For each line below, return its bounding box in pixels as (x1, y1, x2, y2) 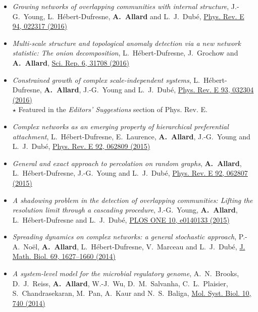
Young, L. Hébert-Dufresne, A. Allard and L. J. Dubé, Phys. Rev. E (23, 11, 244, 21)
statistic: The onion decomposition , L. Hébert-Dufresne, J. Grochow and (12, 47, 238, 58)
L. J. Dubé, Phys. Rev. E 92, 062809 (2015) (12, 141, 150, 151)
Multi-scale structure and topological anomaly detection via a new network (12, 37, 241, 48)
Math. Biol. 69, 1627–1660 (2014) (12, 251, 116, 262)
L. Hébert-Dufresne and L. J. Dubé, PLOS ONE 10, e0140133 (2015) (12, 214, 230, 225)
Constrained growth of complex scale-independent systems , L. (12, 74, 200, 85)
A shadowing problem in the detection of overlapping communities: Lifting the (12, 194, 253, 205)
